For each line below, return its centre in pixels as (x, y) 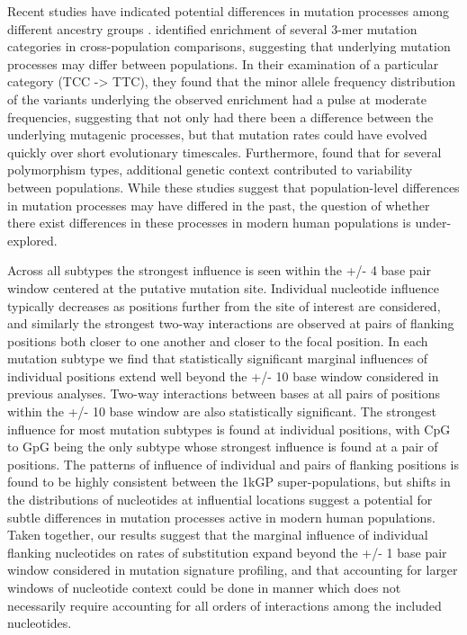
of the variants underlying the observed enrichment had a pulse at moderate (217, 98)
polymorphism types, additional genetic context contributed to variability (210, 170)
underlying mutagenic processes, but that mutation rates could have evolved (217, 134)
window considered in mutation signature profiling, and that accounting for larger (233, 570)
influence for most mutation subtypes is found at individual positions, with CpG (229, 429)
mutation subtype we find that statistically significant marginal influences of (218, 358)
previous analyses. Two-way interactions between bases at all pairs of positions (224, 394)
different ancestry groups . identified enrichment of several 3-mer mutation (212, 28)
